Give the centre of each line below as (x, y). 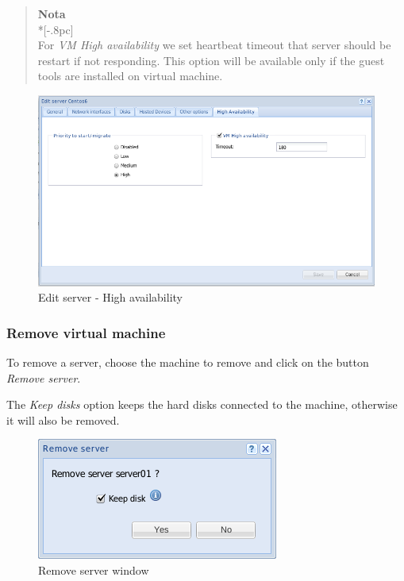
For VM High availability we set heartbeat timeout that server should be (214, 45)
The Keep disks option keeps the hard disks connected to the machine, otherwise (202, 404)
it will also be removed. (63, 419)
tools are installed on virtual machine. (130, 76)
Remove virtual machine (86, 332)
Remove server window (94, 569)
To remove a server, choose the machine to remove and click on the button (188, 362)
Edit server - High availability (110, 297)
